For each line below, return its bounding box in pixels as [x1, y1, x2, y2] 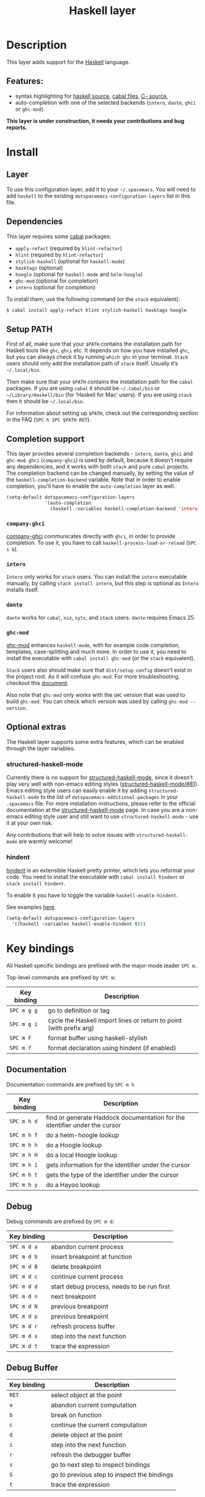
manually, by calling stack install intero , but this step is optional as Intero [6, 579, 199, 587]
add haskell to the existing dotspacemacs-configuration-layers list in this [6, 192, 190, 199]
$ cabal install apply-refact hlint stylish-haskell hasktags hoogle [6, 307, 187, 313]
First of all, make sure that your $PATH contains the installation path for [6, 340, 182, 347]
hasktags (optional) [15, 264, 63, 271]
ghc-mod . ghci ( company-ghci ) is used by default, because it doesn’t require [6, 456, 193, 464]
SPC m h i [9, 1161, 38, 1168]
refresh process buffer [51, 1322, 116, 1331]
